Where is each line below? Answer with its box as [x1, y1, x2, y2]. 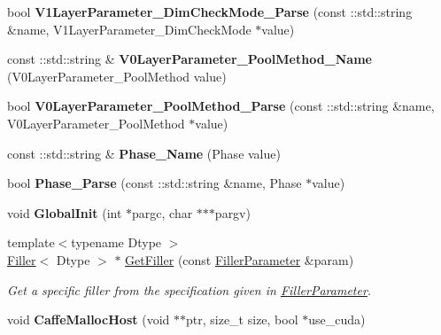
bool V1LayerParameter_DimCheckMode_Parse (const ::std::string [7, 3, 413, 20]
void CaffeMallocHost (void [7, 310, 170, 329]
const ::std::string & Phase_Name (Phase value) [7, 144, 281, 162]
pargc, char [132, 203, 193, 222]
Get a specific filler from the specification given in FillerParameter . [7, 280, 372, 299]
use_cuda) [308, 310, 366, 329]
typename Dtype [71, 233, 162, 252]
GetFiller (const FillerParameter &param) [125, 250, 354, 269]
